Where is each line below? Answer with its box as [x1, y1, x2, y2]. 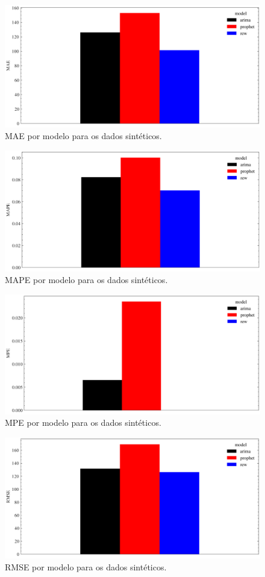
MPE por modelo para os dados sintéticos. [5, 416, 161, 429]
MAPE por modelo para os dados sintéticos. [5, 273, 168, 286]
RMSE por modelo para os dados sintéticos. [5, 561, 167, 573]
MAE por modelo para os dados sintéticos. [5, 129, 162, 142]
